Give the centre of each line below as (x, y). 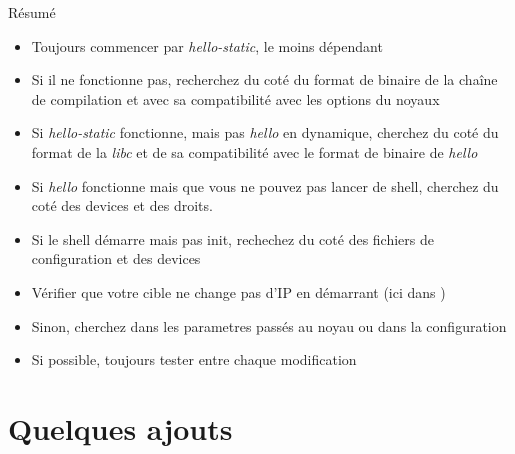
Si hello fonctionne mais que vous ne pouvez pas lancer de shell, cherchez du (265, 185)
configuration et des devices (116, 258)
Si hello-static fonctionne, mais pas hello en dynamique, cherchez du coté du (265, 132)
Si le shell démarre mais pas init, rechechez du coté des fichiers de (232, 238)
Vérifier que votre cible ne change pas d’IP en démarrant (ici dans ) (238, 291)
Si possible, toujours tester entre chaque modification (194, 359)
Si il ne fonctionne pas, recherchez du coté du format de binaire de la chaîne (264, 79)
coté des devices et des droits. (122, 205)
